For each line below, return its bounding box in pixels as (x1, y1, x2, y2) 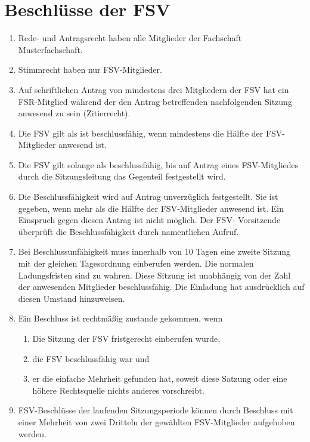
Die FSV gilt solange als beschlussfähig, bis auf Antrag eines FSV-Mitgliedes (18, 158, 299, 171)
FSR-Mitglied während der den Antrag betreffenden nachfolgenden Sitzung (18, 95, 292, 107)
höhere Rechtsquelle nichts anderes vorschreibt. (32, 384, 205, 396)
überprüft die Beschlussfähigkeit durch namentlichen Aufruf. (18, 225, 239, 237)
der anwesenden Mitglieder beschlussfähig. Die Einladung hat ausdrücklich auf (18, 280, 305, 293)
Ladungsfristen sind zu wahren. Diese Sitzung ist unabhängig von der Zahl (18, 268, 291, 281)
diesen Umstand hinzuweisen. (18, 292, 125, 304)
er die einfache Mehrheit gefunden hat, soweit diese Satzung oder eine (32, 372, 287, 385)
